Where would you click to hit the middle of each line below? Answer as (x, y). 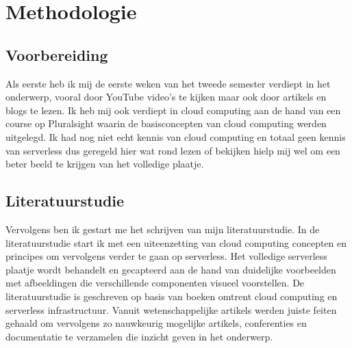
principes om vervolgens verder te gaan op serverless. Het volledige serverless (166, 256)
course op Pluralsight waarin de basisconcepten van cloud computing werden (166, 123)
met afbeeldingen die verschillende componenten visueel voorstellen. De (155, 283)
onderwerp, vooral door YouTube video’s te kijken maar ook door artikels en (166, 97)
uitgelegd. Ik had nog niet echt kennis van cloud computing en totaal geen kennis (176, 136)
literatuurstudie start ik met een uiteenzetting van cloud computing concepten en (176, 242)
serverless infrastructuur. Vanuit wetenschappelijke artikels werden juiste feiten (171, 309)
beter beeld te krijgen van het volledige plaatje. (105, 164)
